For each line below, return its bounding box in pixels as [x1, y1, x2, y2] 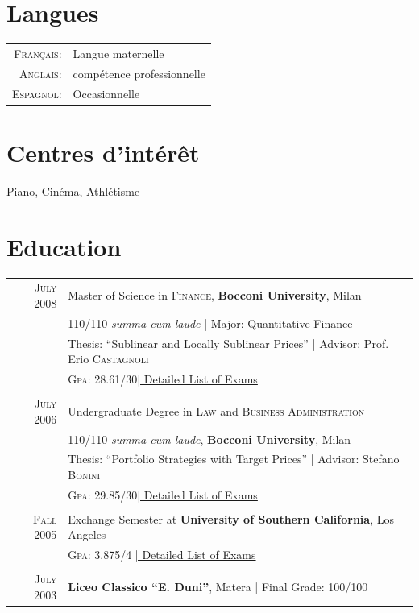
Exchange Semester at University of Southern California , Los [68, 510, 394, 527]
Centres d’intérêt [6, 135, 200, 168]
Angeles [68, 526, 106, 543]
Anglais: [19, 64, 62, 81]
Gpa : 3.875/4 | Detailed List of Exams [68, 546, 256, 563]
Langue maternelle [73, 44, 164, 61]
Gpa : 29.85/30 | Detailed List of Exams [68, 486, 258, 503]
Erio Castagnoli [68, 350, 149, 367]
